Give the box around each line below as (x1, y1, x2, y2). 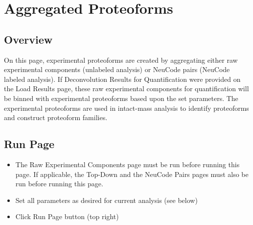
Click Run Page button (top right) (15, 211, 119, 222)
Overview (4, 31, 53, 47)
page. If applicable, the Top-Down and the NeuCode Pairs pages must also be (15, 169, 249, 179)
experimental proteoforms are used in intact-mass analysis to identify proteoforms (4, 102, 249, 113)
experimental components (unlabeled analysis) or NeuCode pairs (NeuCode (4, 64, 230, 75)
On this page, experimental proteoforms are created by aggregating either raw (4, 54, 238, 65)
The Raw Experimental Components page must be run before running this (15, 159, 240, 169)
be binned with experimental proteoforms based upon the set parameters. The (4, 93, 238, 103)
